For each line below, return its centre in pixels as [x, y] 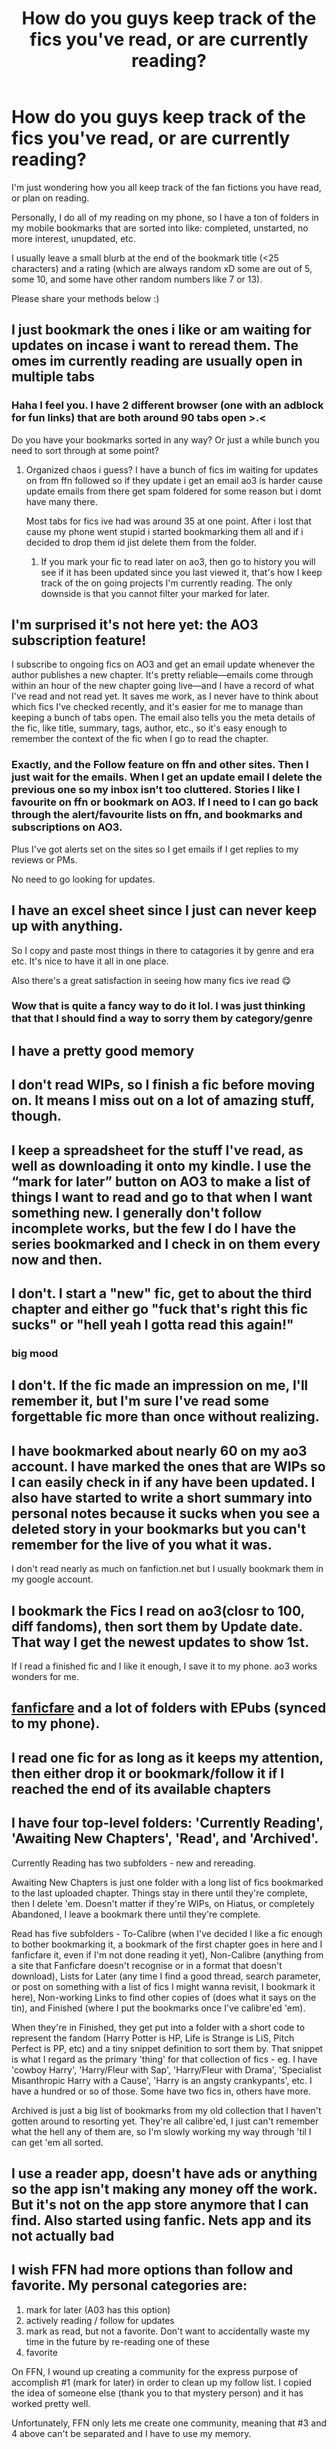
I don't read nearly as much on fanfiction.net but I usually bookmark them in [167, 1569]
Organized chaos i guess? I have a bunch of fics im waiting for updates [172, 469]
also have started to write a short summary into [162, 1497]
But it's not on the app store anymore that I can [160, 2204]
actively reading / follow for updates [100, 2320]
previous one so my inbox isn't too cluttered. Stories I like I [156, 790]
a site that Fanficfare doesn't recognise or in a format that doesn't [147, 1965]
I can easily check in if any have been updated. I [163, 1482]
